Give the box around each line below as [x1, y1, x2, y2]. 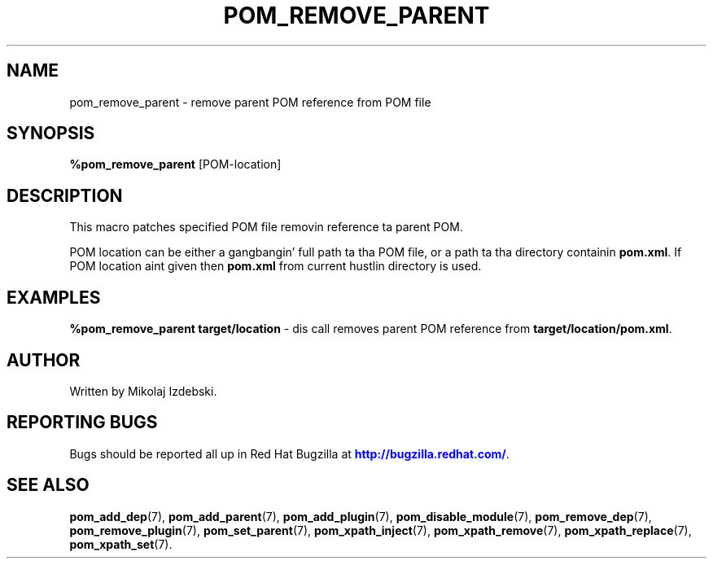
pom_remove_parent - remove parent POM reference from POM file [69, 94, 431, 109]
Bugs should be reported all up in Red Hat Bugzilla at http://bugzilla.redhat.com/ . [69, 446, 510, 461]
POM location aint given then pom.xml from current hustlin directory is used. [69, 259, 482, 274]
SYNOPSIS [7, 123, 95, 144]
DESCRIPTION [7, 185, 123, 206]
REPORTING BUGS [7, 412, 158, 433]
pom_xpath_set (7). [69, 537, 173, 551]
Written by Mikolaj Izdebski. [69, 383, 217, 398]
